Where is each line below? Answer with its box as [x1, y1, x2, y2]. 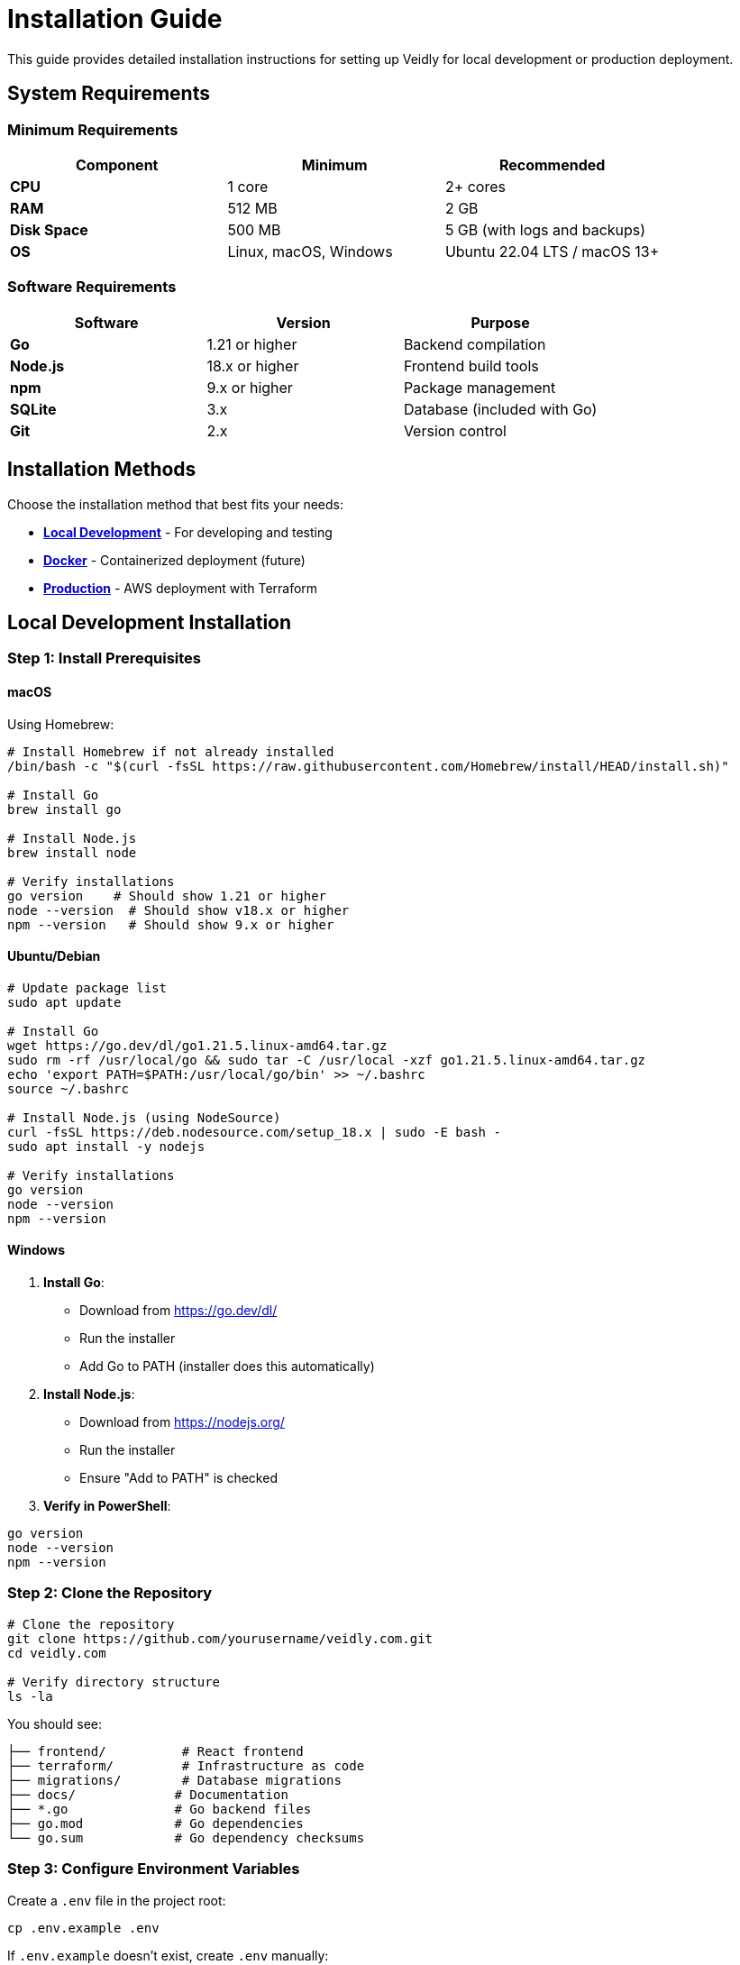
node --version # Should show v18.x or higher [7, 902, 350, 918]
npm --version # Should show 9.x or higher [7, 917, 334, 932]
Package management [403, 378, 556, 397]
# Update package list [7, 980, 168, 995]
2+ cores [444, 177, 506, 196]
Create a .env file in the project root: [7, 1892, 226, 1908]
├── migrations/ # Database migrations [7, 1772, 342, 1787]
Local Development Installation [7, 610, 292, 634]
